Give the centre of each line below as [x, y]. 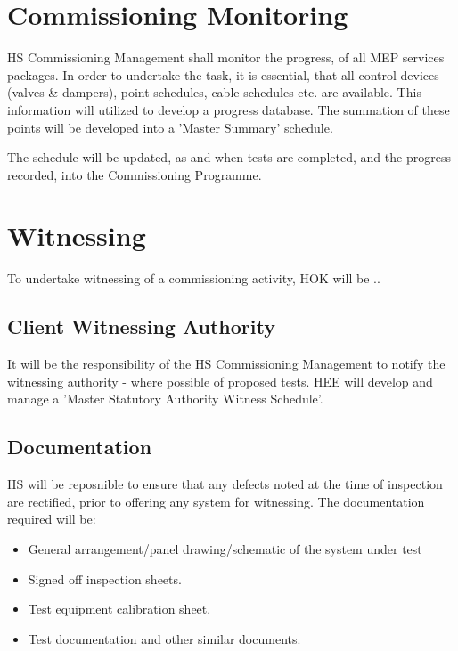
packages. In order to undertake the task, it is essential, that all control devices [223, 74]
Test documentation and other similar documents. [164, 638]
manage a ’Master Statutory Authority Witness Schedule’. [165, 399]
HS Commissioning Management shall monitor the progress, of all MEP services [226, 57]
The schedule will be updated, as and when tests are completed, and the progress [229, 157]
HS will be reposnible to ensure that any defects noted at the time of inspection [225, 484]
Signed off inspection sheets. [105, 578]
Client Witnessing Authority [141, 326]
